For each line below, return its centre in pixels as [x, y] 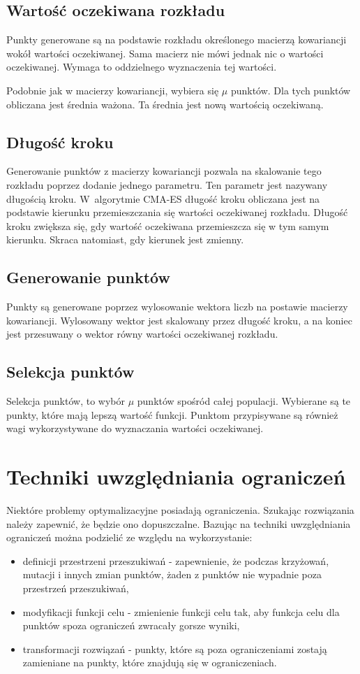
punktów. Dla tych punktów [291, 90]
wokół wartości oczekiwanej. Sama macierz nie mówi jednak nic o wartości [165, 53]
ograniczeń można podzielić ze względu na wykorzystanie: [129, 537]
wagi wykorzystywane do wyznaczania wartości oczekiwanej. [135, 428]
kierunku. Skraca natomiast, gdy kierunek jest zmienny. [125, 239]
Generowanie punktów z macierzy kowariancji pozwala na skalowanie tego [164, 171]
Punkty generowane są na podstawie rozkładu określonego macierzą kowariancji [177, 40]
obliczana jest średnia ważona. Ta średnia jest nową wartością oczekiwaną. [165, 104]
